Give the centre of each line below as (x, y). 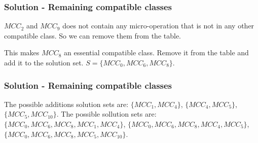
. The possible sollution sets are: (106, 114)
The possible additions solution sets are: (66, 104)
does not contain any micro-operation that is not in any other (158, 26)
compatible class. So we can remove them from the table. (93, 35)
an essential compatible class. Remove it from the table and (156, 52)
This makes (22, 52)
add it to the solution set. (44, 62)
